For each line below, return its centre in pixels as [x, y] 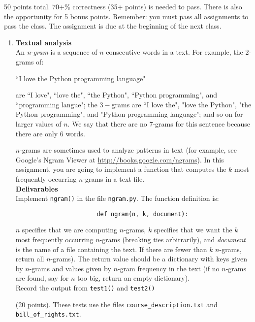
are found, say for [42, 278]
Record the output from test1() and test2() [85, 287]
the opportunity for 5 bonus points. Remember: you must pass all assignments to [126, 16]
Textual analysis [44, 42]
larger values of [38, 123]
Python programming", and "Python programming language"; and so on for [129, 114]
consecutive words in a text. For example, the [175, 52]
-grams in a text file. [114, 178]
